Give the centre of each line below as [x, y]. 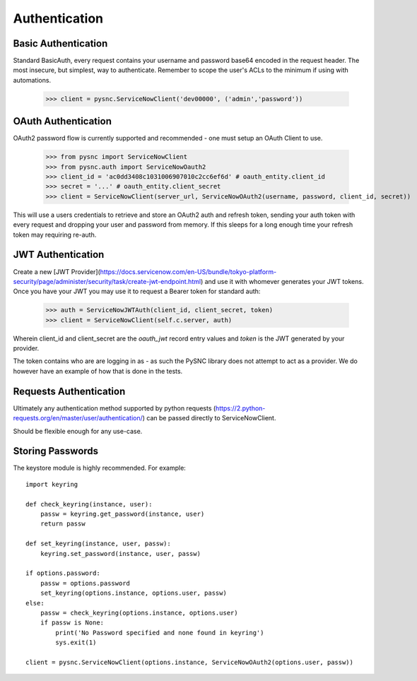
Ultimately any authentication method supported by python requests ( [114, 408]
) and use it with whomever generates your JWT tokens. [282, 281]
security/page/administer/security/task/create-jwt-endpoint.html [107, 281]
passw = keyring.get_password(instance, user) [122, 514]
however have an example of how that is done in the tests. [98, 371]
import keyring [52, 484]
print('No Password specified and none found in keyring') [160, 633]
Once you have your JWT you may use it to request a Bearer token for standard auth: [137, 291]
